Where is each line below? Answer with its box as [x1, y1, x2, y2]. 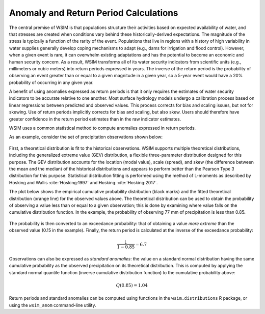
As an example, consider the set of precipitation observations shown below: [9, 134, 163, 140]
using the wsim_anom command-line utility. [9, 302, 96, 308]
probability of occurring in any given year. [9, 79, 94, 86]
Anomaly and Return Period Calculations [9, 7, 179, 18]
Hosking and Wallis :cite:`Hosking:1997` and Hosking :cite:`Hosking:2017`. [9, 179, 158, 185]
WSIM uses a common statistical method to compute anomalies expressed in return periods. [9, 125, 196, 131]
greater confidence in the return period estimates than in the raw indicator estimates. [9, 116, 181, 122]
